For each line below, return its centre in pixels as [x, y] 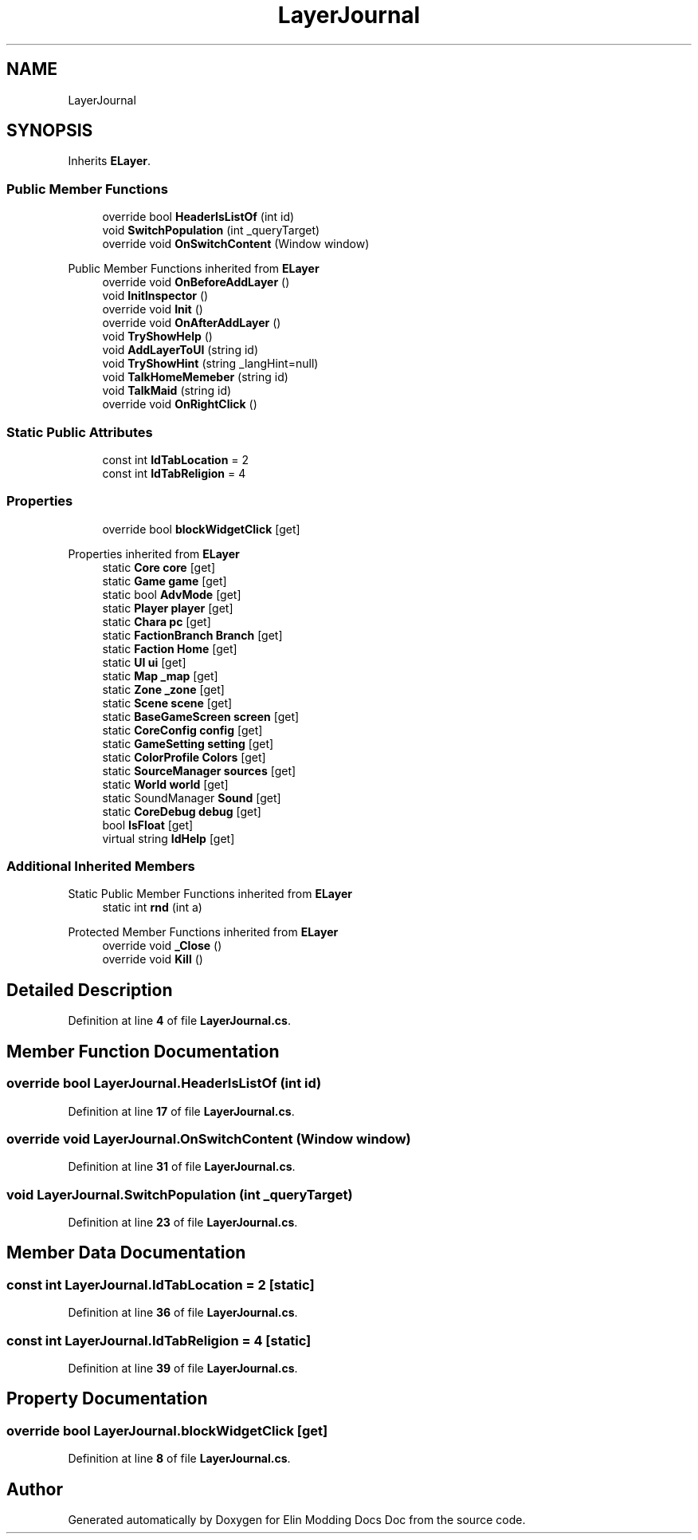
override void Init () [153, 309]
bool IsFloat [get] [148, 825]
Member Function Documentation [143, 1051]
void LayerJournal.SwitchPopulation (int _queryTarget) [180, 1194]
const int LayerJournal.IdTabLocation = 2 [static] [161, 1284]
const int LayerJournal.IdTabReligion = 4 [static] [159, 1340]
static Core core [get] [159, 567]
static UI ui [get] [144, 662]
